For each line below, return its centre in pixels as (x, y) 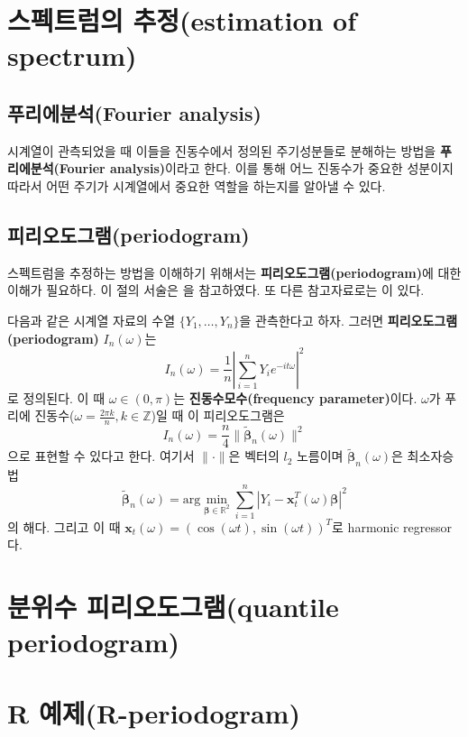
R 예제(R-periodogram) (154, 712)
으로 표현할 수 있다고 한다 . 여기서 (101, 456)
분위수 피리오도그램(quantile (173, 607)
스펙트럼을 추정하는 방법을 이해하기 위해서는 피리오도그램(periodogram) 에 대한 (234, 272)
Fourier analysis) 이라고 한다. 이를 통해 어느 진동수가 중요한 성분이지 (256, 168)
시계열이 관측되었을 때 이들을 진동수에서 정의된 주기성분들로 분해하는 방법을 (222, 150)
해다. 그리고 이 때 (72, 526)
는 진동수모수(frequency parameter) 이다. (295, 397)
